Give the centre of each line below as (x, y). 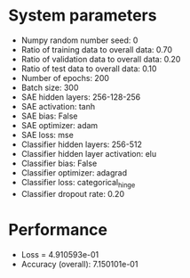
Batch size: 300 (50, 87)
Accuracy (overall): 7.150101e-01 (79, 264)
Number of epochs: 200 (65, 78)
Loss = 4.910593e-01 (60, 254)
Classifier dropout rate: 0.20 (73, 193)
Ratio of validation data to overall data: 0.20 (101, 59)
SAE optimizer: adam (59, 125)
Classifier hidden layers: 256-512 (82, 144)
